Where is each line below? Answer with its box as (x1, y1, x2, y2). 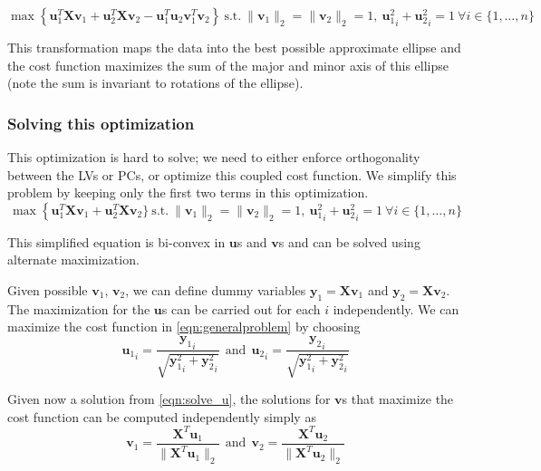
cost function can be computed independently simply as (7, 407, 316, 426)
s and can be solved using (278, 232, 420, 251)
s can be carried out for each (161, 299, 321, 318)
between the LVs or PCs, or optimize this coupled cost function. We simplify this (7, 165, 457, 184)
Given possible (7, 280, 88, 299)
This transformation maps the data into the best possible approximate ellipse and (7, 38, 461, 56)
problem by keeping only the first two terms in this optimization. (7, 183, 369, 202)
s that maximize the (342, 389, 454, 408)
